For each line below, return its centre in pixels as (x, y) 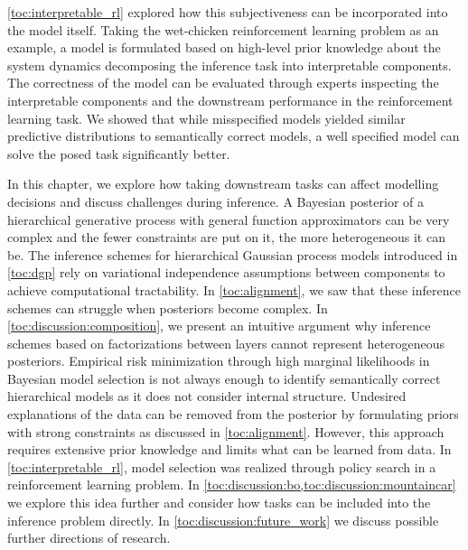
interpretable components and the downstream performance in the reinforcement (230, 100)
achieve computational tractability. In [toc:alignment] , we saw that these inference (234, 289)
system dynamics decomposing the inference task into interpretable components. (229, 65)
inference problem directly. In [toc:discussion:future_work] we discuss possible (223, 520)
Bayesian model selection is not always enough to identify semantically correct (224, 378)
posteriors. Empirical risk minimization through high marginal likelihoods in (219, 361)
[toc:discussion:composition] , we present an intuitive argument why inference (219, 326)
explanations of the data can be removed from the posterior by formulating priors (233, 414)
